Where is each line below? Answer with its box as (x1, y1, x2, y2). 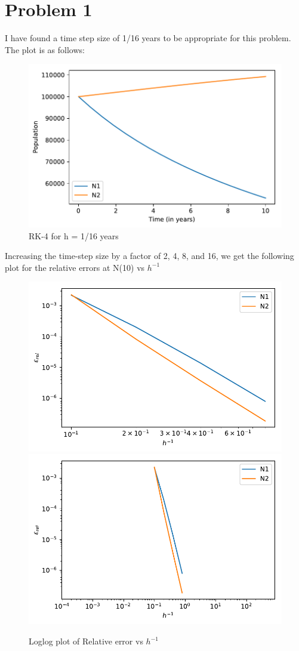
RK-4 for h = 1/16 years (29, 229, 119, 242)
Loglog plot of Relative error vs (29, 635, 143, 647)
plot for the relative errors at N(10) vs (5, 261, 145, 273)
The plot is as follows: (5, 43, 85, 55)
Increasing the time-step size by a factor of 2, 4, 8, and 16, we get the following (5, 249, 294, 262)
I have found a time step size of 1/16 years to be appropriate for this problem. (5, 32, 291, 44)
